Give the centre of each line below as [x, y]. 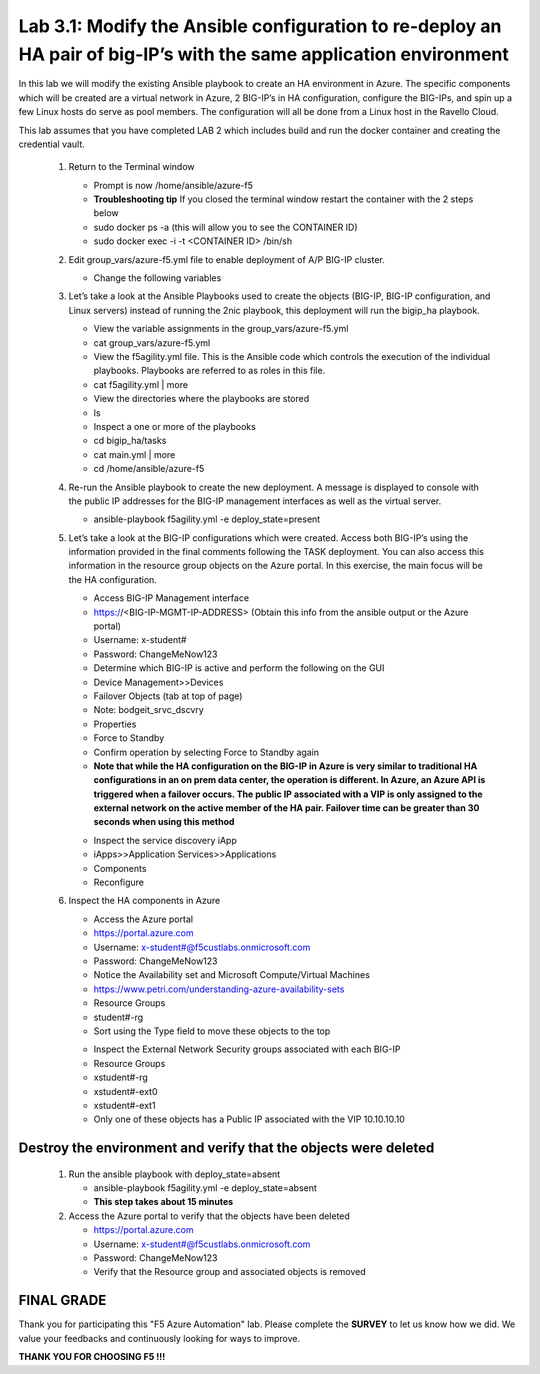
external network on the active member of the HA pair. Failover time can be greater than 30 [286, 808]
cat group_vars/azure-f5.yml [152, 342]
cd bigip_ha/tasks [130, 441]
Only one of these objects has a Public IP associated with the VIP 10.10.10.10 [249, 1119]
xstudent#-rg [121, 1077]
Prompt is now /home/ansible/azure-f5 [173, 185]
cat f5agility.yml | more [141, 384]
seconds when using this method [164, 822]
